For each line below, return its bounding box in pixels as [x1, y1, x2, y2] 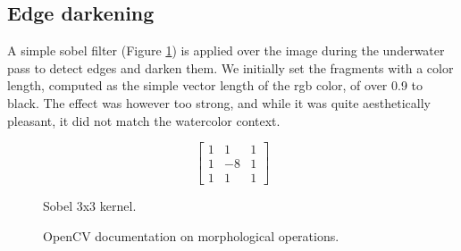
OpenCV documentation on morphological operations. [43, 226, 339, 245]
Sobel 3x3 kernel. [43, 197, 137, 215]
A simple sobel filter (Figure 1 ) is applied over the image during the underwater [7, 41, 445, 60]
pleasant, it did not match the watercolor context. [7, 111, 281, 130]
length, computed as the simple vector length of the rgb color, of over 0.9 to [7, 76, 423, 95]
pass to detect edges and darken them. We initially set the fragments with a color [7, 58, 454, 77]
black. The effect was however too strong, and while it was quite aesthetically [7, 93, 431, 112]
